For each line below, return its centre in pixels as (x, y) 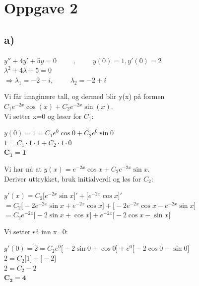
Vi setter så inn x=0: (36, 231)
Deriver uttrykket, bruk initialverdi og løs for (73, 178)
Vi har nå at (23, 168)
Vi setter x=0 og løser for (43, 116)
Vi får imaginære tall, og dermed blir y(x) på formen (84, 96)
